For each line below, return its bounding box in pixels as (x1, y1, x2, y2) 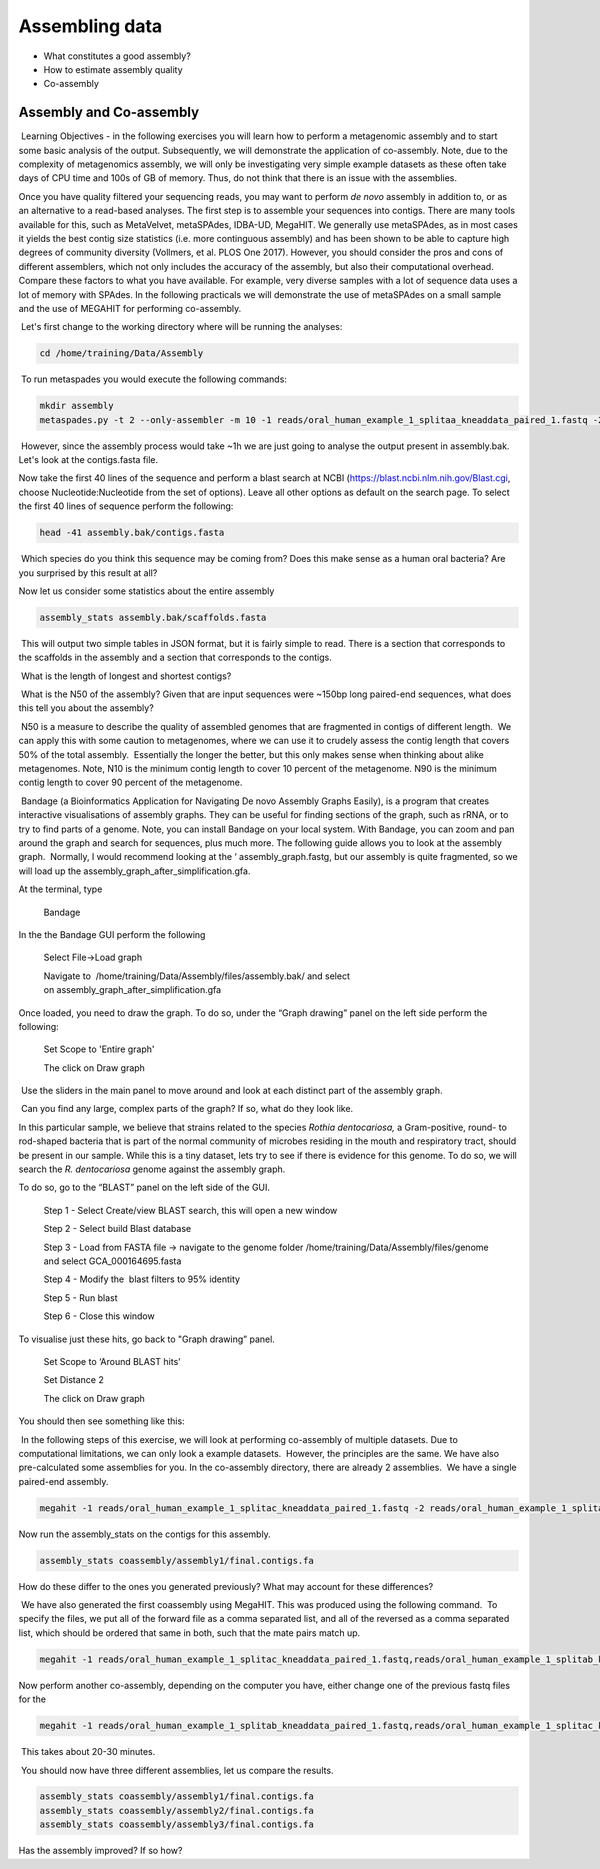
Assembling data (18, 15, 163, 37)
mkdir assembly (39, 400, 114, 412)
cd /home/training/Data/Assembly (39, 348, 204, 359)
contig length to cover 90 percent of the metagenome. (18, 776, 243, 789)
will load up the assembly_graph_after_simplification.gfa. (18, 865, 251, 877)
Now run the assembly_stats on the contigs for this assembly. (18, 1528, 272, 1540)
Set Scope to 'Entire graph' (43, 1043, 155, 1055)
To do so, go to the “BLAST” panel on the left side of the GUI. (18, 1181, 270, 1194)
